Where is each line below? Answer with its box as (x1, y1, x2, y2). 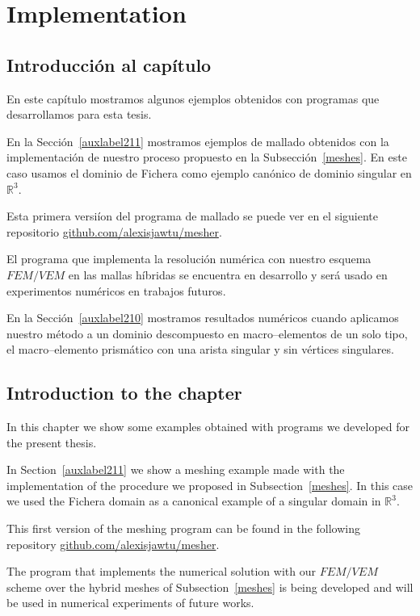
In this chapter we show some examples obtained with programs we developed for (6, 418, 410, 435)
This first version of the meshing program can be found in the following (6, 520, 360, 537)
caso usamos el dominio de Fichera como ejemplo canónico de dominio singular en (6, 164, 412, 181)
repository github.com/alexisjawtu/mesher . (6, 535, 220, 552)
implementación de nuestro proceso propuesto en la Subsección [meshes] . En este (6, 149, 407, 166)
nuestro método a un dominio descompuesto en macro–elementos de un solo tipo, (6, 325, 408, 342)
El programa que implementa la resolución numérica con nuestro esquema (6, 250, 372, 267)
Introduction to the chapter (6, 380, 242, 405)
